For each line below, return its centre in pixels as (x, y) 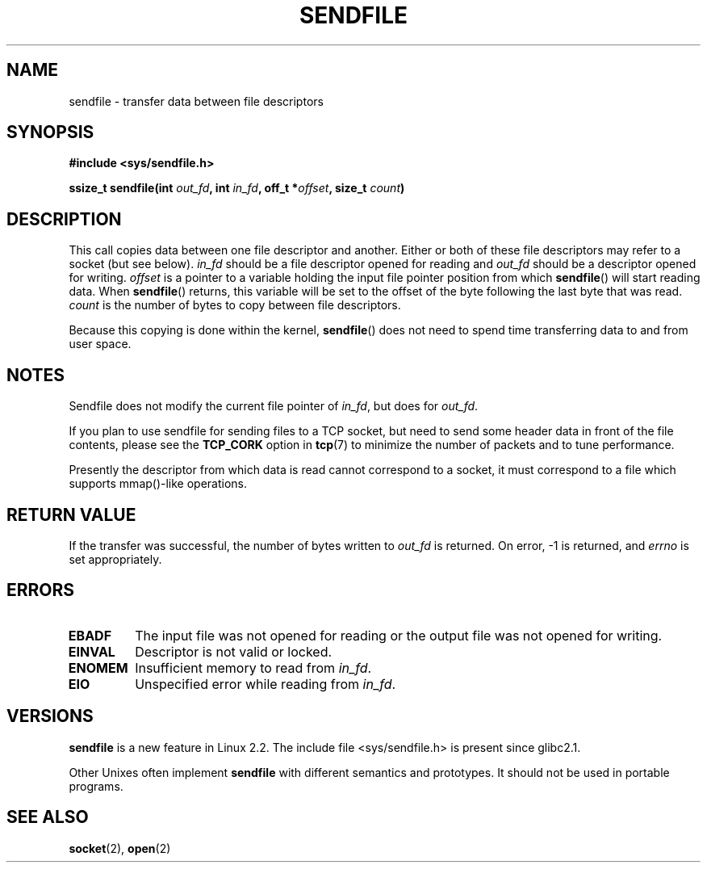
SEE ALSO (48, 817)
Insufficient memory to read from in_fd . (253, 667)
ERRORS (41, 590)
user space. (100, 344)
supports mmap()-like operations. (158, 484)
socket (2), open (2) (120, 848)
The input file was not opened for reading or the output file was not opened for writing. (399, 635)
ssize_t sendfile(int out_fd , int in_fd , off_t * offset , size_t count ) (237, 188)
